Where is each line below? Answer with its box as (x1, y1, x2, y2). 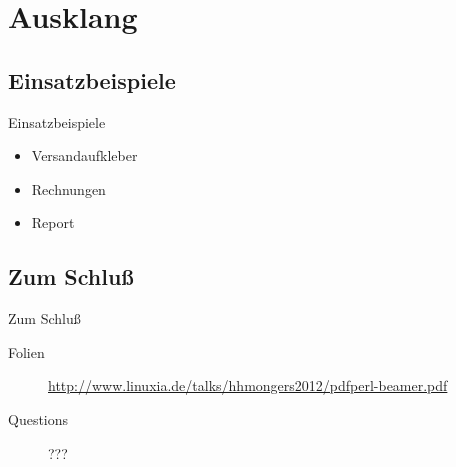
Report (31, 212, 75, 233)
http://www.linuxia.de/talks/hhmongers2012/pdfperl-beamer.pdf (48, 375, 448, 396)
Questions (8, 408, 69, 429)
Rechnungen (31, 178, 106, 199)
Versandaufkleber (31, 145, 138, 166)
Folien (8, 341, 45, 362)
